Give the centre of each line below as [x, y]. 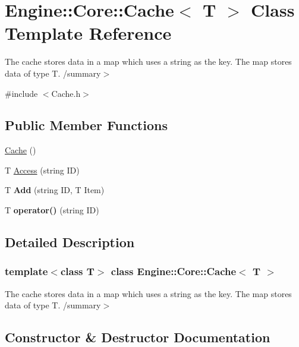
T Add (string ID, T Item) [55, 190]
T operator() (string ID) [52, 210]
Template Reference [88, 33]
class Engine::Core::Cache [174, 271]
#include [21, 93]
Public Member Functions [86, 125]
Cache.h [66, 93]
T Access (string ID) [42, 170]
